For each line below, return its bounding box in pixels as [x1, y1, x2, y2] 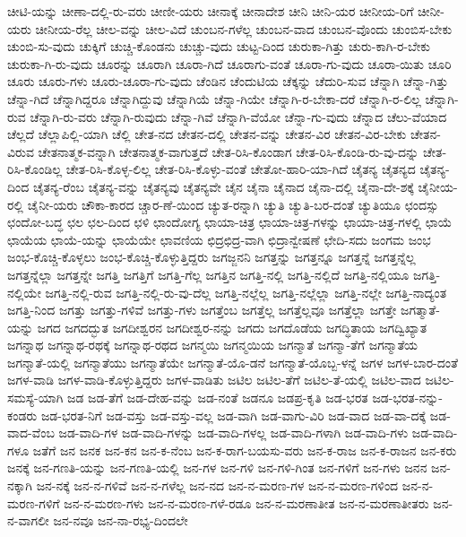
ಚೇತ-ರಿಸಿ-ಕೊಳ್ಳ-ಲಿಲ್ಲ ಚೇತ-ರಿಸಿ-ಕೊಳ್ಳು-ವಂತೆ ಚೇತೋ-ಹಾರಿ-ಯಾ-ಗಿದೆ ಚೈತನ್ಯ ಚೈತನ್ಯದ [65, 160, 416, 178]
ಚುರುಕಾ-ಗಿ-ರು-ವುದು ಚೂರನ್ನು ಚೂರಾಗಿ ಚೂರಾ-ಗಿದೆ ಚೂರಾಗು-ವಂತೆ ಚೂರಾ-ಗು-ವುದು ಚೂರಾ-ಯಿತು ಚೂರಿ [7, 54, 452, 73]
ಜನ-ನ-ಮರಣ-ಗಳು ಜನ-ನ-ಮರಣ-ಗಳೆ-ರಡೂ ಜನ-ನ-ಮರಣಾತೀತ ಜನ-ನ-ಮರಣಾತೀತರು [64, 493, 429, 512]
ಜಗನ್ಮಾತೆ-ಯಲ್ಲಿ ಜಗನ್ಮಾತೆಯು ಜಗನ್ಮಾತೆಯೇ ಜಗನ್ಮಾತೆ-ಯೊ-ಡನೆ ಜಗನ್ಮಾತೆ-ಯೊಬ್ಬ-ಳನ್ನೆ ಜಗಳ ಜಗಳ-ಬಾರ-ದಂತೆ [7, 352, 458, 371]
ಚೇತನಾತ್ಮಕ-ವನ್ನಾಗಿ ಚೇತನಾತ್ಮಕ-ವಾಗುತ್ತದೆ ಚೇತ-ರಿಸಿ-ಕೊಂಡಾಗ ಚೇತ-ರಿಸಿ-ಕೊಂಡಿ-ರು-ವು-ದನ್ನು [38, 142, 419, 160]
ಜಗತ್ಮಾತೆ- [400, 300, 440, 319]
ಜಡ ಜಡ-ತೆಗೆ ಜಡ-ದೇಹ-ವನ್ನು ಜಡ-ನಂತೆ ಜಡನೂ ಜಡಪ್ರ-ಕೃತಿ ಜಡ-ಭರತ [67, 388, 368, 407]
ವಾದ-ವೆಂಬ [7, 423, 55, 442]
